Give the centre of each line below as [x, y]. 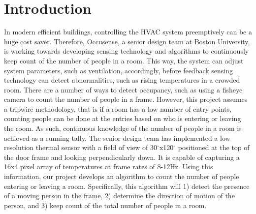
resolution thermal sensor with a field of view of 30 [81, 147]
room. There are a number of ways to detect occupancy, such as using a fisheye [123, 89]
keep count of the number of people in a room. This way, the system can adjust [124, 60]
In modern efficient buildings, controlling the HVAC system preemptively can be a [128, 32]
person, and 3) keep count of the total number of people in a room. [105, 205]
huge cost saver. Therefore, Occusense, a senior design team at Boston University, [127, 41]
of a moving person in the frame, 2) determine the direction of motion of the [119, 196]
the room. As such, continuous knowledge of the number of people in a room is [123, 128]
